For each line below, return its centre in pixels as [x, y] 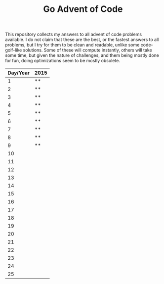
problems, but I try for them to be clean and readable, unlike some [72, 45]
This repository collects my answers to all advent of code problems [74, 34]
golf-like [14, 50]
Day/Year [19, 73]
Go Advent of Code [83, 9]
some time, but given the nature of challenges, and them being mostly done [82, 55]
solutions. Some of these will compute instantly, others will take [87, 50]
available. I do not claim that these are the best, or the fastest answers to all [82, 40]
